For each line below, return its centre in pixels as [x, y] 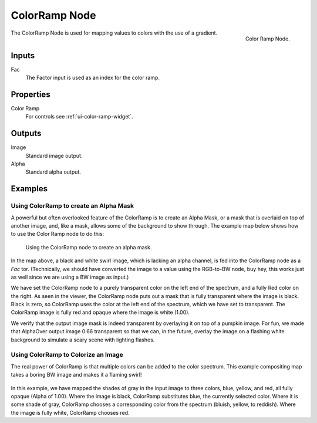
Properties [31, 94]
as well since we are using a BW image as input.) [70, 277]
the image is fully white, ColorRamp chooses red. [70, 412]
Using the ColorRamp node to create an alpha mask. [89, 247]
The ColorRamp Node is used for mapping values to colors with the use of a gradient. [114, 33]
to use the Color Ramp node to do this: [58, 234]
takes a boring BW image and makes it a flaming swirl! [76, 375]
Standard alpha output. [53, 172]
